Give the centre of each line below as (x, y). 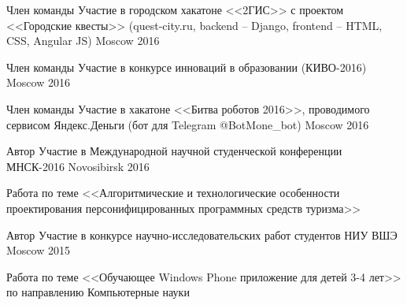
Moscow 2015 (38, 250)
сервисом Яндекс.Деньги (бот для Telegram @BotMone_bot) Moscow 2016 (188, 124)
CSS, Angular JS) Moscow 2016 (83, 41)
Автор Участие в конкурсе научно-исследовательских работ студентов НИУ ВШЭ (202, 234)
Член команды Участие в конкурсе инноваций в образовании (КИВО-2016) (187, 67)
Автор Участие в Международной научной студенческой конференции (174, 151)
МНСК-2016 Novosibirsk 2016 (78, 166)
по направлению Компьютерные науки (98, 292)
